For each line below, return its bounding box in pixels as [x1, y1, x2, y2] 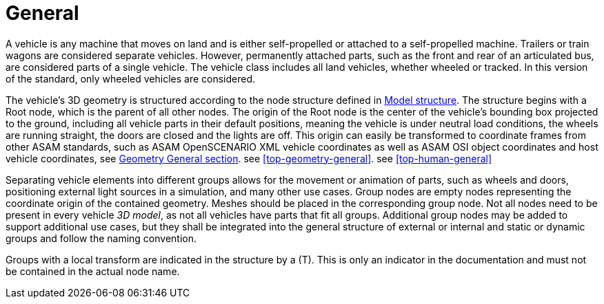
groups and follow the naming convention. [6, 232, 197, 244]
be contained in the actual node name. [6, 265, 180, 277]
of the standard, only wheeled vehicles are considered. [6, 72, 255, 85]
